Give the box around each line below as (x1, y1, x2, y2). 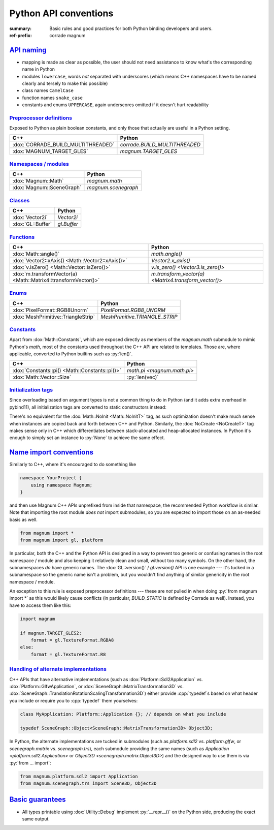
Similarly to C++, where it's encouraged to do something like (9, 462, 136, 468)
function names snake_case (22, 95, 83, 101)
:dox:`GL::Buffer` (12, 221, 52, 228)
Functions (9, 233, 35, 240)
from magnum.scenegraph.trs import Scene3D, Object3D (20, 781, 157, 786)
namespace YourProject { (20, 475, 82, 481)
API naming (9, 46, 47, 54)
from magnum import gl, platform (20, 537, 104, 543)
